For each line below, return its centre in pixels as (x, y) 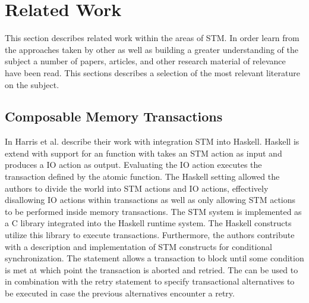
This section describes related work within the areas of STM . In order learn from (152, 38)
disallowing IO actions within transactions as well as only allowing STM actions (150, 200)
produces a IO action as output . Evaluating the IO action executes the (133, 165)
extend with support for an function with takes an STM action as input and (144, 153)
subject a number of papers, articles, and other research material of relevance (145, 61)
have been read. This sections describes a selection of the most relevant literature (152, 72)
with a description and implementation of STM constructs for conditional (138, 246)
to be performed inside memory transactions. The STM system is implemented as (153, 211)
